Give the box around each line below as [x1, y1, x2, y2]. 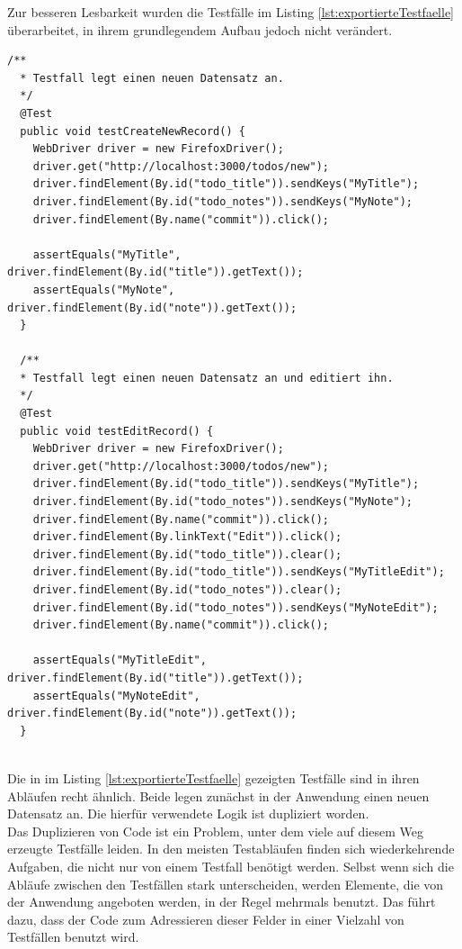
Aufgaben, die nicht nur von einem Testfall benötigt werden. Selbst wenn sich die [7, 856, 454, 875]
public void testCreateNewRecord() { [20, 124, 245, 138]
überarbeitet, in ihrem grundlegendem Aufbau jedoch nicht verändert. [7, 20, 393, 39]
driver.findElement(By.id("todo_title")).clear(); [32, 547, 342, 561]
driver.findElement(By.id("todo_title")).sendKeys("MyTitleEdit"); [32, 565, 445, 579]
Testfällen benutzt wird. [7, 927, 139, 946]
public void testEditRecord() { [20, 424, 214, 438]
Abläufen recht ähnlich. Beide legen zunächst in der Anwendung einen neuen [7, 786, 430, 805]
